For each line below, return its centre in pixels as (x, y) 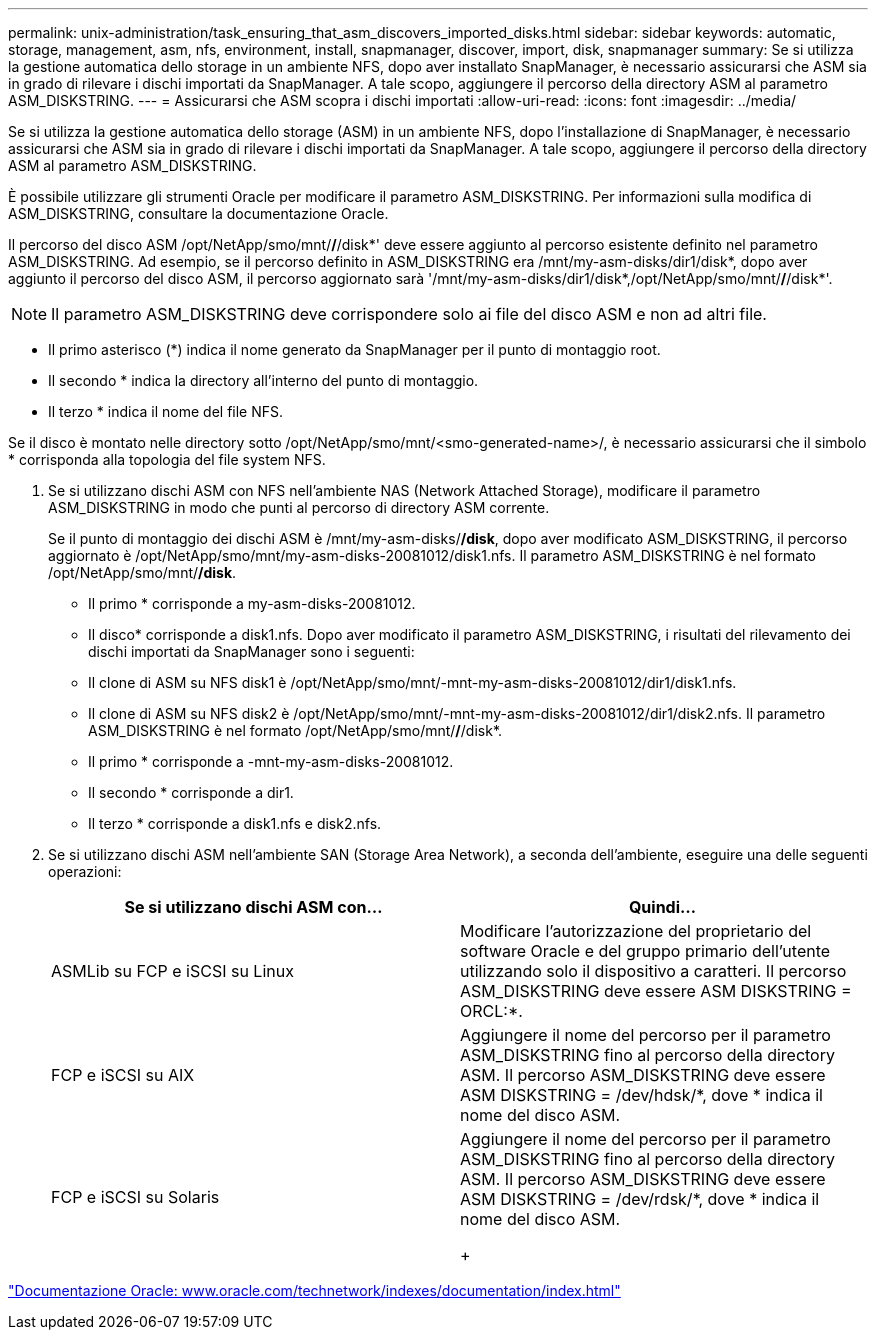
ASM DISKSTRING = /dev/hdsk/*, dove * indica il (641, 1095)
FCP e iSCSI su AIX (123, 1075)
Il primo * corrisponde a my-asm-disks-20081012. (252, 603)
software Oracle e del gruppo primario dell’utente (645, 951)
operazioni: (85, 871)
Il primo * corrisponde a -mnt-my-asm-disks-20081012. (271, 761)
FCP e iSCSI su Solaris (135, 1197)
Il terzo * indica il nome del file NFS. (166, 411)
